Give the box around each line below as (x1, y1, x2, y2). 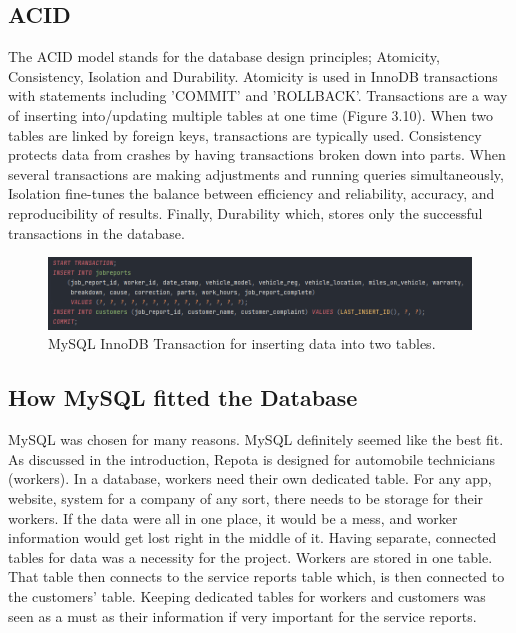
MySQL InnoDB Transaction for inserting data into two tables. (48, 333, 436, 354)
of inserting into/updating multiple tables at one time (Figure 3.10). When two (8, 104, 494, 125)
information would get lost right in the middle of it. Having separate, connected (8, 527, 497, 548)
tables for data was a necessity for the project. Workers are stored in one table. (8, 546, 493, 567)
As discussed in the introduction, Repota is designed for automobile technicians (8, 448, 495, 469)
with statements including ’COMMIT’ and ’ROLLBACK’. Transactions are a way (8, 85, 508, 106)
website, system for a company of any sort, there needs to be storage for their (8, 488, 484, 509)
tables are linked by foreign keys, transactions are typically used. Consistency (8, 124, 482, 145)
